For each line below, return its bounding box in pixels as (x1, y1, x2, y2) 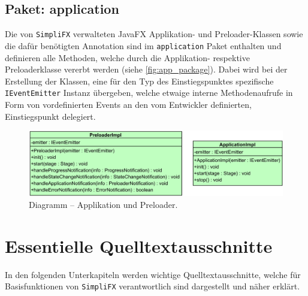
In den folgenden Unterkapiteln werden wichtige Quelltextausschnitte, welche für (5, 268, 301, 280)
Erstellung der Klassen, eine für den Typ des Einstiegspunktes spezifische (5, 74, 274, 87)
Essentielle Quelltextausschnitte (5, 233, 273, 258)
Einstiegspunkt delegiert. (5, 110, 96, 122)
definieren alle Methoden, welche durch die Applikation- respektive (5, 51, 250, 64)
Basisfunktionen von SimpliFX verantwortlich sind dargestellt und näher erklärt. (5, 280, 300, 292)
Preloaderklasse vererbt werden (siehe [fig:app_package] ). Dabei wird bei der (5, 63, 288, 75)
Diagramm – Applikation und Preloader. (29, 198, 178, 211)
